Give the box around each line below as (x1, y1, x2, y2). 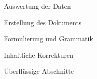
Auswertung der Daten (4, 1, 71, 11)
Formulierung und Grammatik (4, 33, 93, 44)
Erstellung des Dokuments (4, 17, 82, 27)
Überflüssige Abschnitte (4, 66, 74, 76)
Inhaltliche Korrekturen (4, 49, 74, 60)
